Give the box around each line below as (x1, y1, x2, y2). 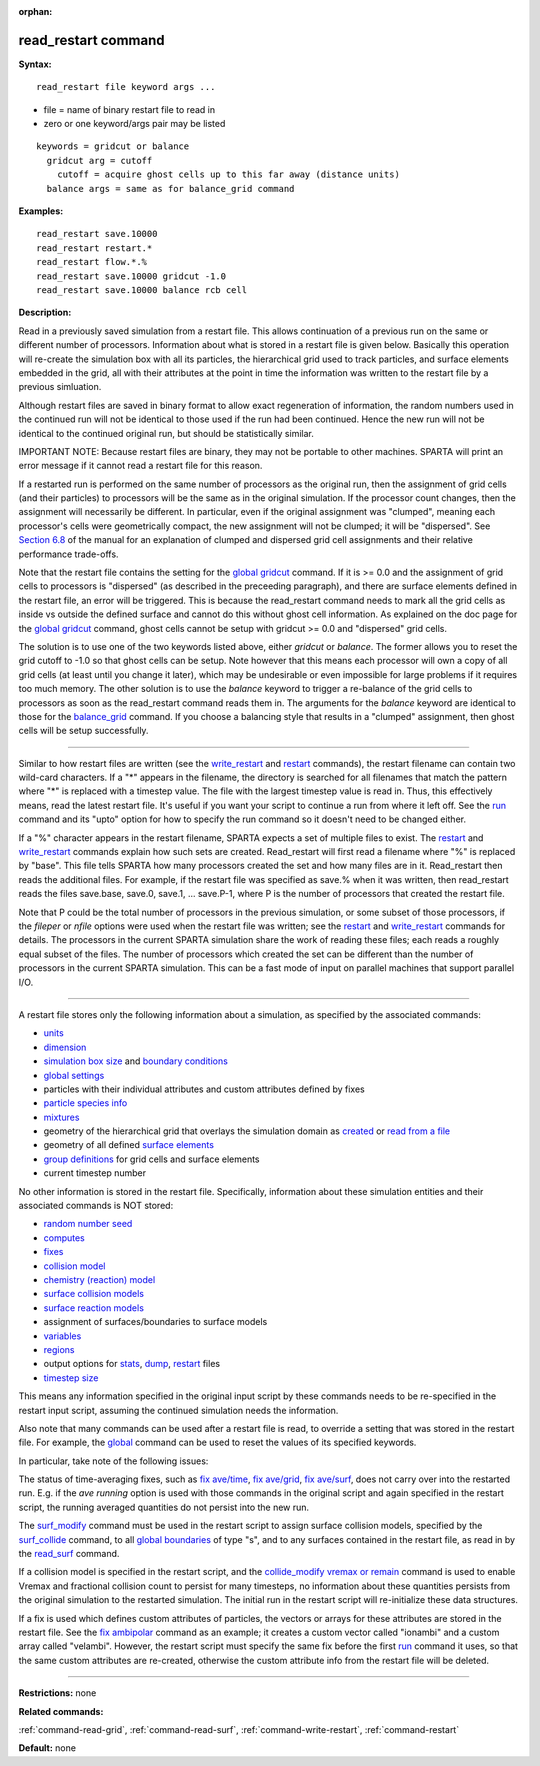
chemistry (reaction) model (43, 1273, 156, 1285)
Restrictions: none (18, 1687, 97, 1699)
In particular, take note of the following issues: (18, 1455, 209, 1467)
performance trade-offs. (18, 548, 119, 560)
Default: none (18, 1742, 77, 1754)
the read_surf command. (18, 1548, 120, 1560)
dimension (43, 1041, 87, 1053)
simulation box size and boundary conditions (43, 1055, 229, 1067)
